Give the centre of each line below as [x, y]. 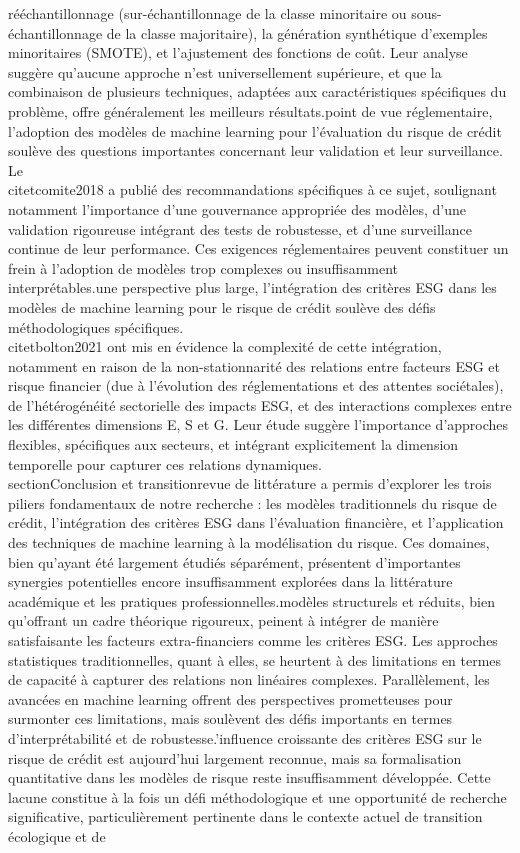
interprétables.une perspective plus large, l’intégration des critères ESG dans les [252, 287]
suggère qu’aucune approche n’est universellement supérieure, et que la [225, 71]
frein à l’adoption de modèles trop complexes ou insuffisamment [203, 267]
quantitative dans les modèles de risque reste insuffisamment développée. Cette [249, 777]
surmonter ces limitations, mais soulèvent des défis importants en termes [230, 718]
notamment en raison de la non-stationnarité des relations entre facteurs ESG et [254, 365]
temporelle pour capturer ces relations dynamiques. [165, 463]
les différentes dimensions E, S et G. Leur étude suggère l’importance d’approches [258, 424]
